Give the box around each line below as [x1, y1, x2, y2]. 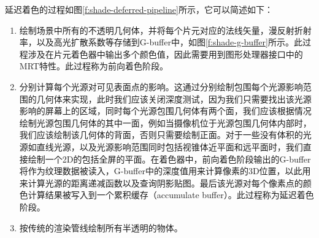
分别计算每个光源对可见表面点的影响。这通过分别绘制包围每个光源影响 [19, 80, 303, 93]
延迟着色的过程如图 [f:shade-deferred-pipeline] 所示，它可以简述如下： [5, 3, 273, 15]
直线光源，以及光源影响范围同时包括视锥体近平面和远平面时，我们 [36, 140, 303, 153]
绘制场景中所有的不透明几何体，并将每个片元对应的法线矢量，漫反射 [19, 23, 294, 36]
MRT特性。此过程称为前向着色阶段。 [19, 60, 168, 72]
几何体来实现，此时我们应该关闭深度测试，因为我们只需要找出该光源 [36, 92, 312, 105]
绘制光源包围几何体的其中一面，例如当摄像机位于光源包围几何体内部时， [19, 116, 312, 129]
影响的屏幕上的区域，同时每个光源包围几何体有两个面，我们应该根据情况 [19, 104, 312, 117]
